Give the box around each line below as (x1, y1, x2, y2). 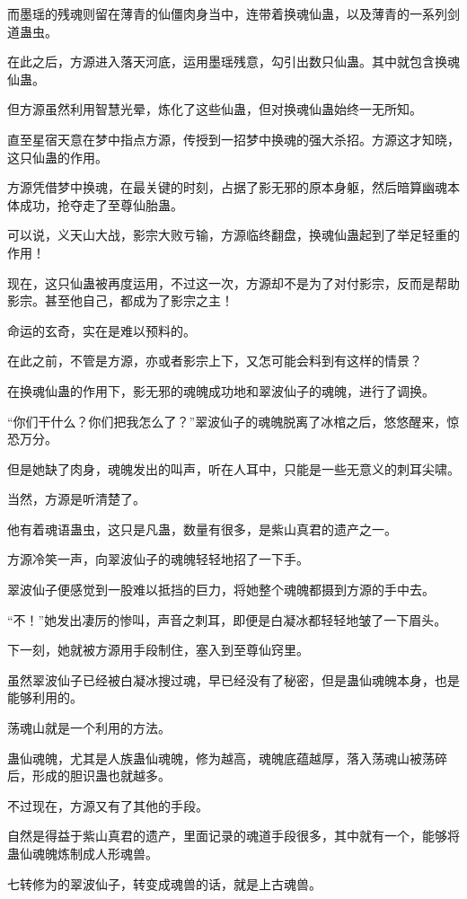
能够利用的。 (7, 688, 83, 707)
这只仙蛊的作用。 (7, 147, 108, 166)
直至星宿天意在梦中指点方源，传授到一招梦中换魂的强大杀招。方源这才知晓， (7, 129, 460, 148)
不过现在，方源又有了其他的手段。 (7, 796, 208, 815)
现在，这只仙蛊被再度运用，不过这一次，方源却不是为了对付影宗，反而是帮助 (7, 273, 460, 292)
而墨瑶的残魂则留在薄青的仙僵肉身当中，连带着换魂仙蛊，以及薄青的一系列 (7, 4, 447, 22)
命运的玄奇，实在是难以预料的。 (7, 321, 196, 339)
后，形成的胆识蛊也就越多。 (7, 766, 171, 785)
